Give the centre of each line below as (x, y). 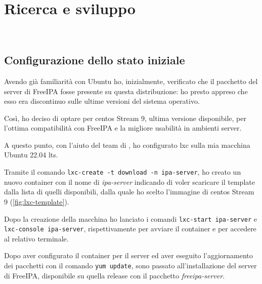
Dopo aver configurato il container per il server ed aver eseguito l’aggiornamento (128, 255)
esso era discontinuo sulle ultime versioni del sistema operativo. (102, 101)
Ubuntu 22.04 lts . (31, 155)
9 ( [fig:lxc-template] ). (37, 201)
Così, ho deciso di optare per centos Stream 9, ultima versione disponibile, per (125, 118)
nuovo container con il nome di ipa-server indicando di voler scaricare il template (129, 181)
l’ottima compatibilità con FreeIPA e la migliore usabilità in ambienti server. (123, 128)
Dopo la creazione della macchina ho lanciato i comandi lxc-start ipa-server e (131, 218)
